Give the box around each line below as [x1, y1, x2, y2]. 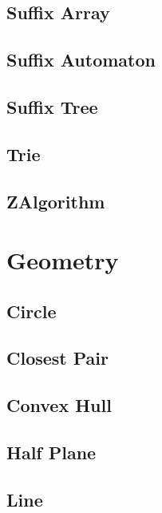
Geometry [6, 244, 119, 277]
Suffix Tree [6, 94, 98, 119]
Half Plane [6, 440, 97, 465]
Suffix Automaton [6, 47, 156, 72]
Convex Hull [6, 393, 112, 418]
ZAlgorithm [6, 188, 105, 213]
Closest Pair [6, 345, 109, 370]
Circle [6, 298, 57, 323]
